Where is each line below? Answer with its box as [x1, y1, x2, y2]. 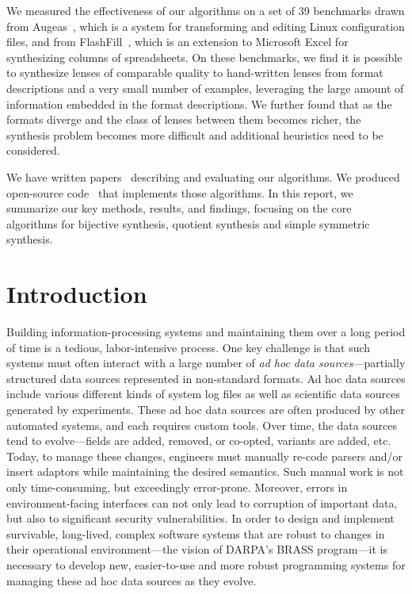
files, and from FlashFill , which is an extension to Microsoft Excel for [6, 33, 349, 50]
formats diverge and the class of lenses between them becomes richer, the [6, 111, 361, 128]
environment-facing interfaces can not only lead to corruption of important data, [6, 494, 398, 511]
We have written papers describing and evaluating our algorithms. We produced [6, 168, 400, 185]
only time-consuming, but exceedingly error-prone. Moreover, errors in [6, 478, 348, 495]
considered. [6, 142, 60, 159]
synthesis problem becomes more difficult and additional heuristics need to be [6, 126, 383, 143]
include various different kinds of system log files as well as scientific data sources [6, 385, 401, 402]
